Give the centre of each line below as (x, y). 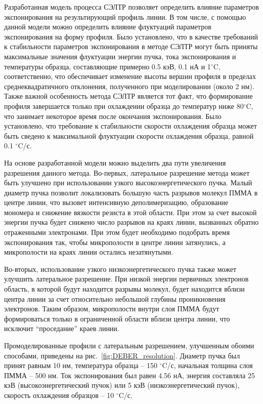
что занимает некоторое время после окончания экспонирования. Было (113, 116)
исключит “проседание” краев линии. (62, 328)
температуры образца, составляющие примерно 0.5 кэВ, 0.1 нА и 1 (107, 66)
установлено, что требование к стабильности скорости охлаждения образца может (130, 126)
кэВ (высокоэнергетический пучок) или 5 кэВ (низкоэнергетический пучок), (122, 385)
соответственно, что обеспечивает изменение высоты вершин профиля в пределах (130, 76)
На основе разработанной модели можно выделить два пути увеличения (115, 162)
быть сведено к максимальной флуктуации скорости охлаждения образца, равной (129, 135)
